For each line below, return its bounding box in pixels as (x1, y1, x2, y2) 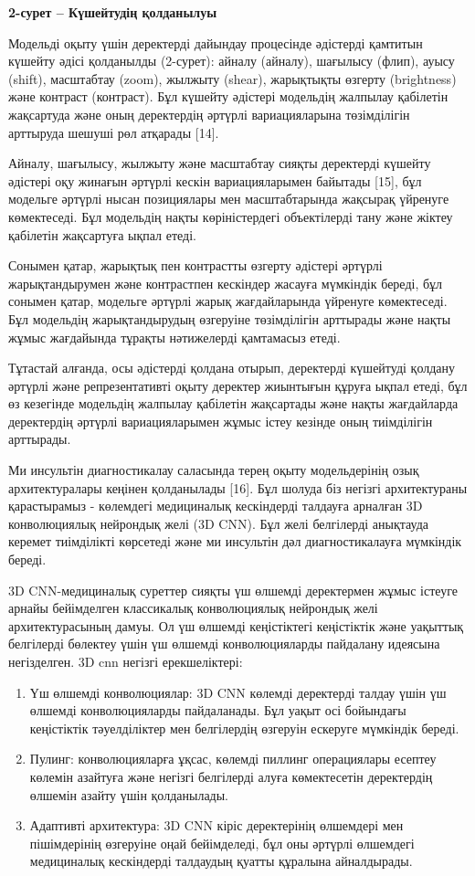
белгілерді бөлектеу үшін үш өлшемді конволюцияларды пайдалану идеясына (8, 634, 440, 653)
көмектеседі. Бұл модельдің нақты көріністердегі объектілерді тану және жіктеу (8, 206, 453, 226)
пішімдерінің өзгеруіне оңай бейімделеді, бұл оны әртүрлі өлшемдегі (29, 833, 415, 852)
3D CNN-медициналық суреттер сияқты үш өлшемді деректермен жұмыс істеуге (8, 580, 458, 599)
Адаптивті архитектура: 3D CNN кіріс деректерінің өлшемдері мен (29, 816, 404, 835)
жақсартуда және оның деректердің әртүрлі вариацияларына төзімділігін (8, 104, 410, 123)
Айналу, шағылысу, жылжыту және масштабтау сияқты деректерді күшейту (8, 153, 431, 173)
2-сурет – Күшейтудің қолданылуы (8, 3, 217, 21)
